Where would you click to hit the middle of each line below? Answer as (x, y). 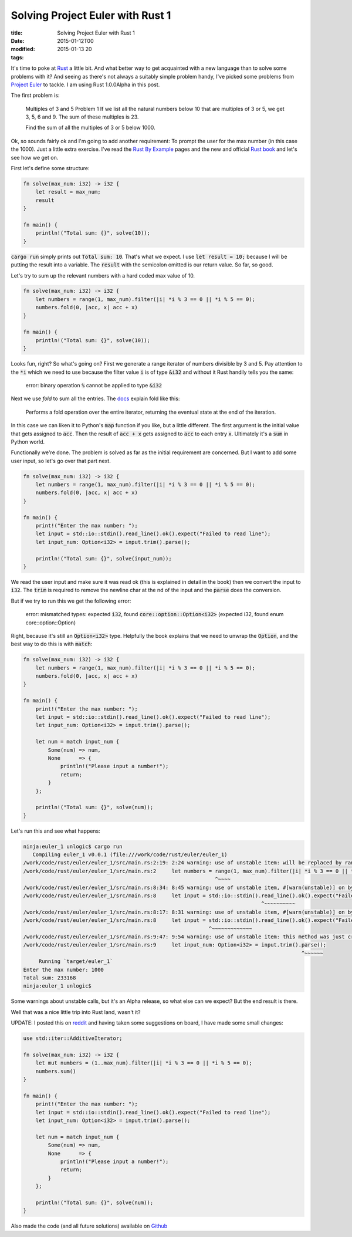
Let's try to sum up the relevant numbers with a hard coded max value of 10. (103, 275)
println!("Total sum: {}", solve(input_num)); (104, 558)
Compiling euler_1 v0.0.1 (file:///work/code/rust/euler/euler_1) (130, 855)
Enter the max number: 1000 (63, 969)
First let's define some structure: (50, 168)
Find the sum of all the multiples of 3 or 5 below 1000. (90, 128)
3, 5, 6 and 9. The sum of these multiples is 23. (82, 117)
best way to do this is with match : (52, 644)
